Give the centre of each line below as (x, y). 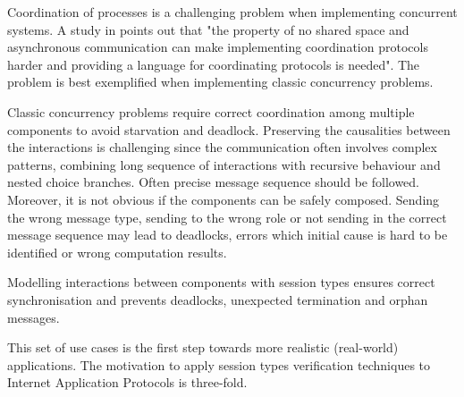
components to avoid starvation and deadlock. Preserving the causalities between (229, 129)
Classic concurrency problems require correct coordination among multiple (211, 111)
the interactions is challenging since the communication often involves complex (222, 147)
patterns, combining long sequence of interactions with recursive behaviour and (224, 164)
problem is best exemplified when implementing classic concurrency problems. (220, 82)
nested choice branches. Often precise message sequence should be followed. (213, 182)
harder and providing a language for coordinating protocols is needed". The (214, 64)
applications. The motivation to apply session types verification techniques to (219, 364)
